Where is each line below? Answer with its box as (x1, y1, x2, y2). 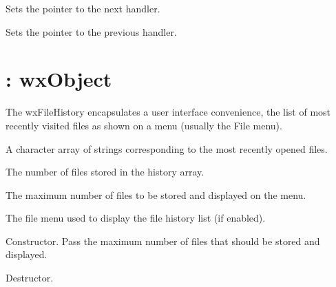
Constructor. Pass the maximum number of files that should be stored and (6, 233, 320, 248)
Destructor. (6, 270, 54, 285)
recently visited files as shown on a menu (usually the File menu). (6, 118, 282, 132)
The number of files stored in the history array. (6, 164, 204, 179)
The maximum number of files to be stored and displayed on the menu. (6, 187, 306, 202)
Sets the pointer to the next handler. (6, 1, 160, 15)
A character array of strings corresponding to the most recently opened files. (6, 141, 328, 156)
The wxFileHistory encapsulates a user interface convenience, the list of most (6, 105, 331, 119)
